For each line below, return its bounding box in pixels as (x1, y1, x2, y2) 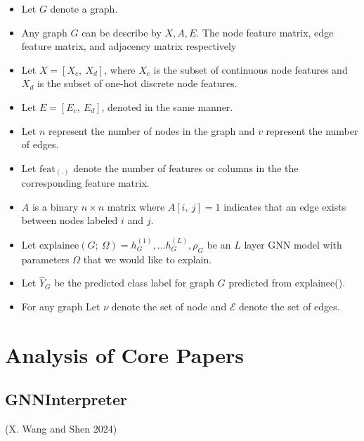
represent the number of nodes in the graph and (48, 123, 255, 138)
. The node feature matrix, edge (196, 25, 334, 39)
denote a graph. (50, 1, 118, 15)
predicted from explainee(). (228, 275, 346, 290)
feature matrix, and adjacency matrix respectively (21, 39, 237, 53)
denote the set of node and (111, 299, 227, 314)
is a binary (32, 199, 79, 213)
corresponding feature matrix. (21, 176, 150, 190)
